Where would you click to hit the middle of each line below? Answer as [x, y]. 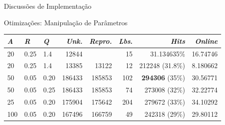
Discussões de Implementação [48, 6]
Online [206, 41]
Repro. [101, 41]
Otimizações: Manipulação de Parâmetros [66, 22]
